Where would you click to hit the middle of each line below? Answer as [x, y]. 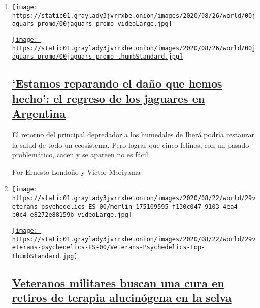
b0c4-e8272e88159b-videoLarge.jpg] [72, 215]
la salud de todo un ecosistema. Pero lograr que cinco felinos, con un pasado [131, 144]
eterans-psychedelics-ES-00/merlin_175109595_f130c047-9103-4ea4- [126, 206]
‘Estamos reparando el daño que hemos [117, 83]
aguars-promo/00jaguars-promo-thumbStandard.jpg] [97, 57]
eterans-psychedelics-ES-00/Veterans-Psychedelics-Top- [108, 248]
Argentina [39, 113]
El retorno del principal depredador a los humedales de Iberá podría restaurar [133, 134]
